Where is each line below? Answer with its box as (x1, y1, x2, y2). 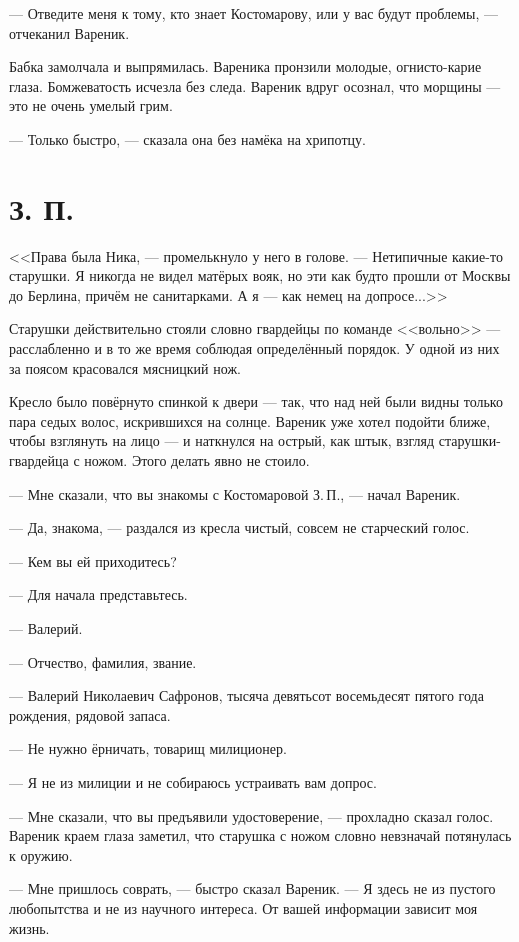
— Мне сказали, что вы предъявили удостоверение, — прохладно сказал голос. (9, 805, 494, 826)
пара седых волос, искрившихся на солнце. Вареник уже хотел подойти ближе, (9, 410, 491, 431)
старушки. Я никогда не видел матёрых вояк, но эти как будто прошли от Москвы (9, 265, 511, 286)
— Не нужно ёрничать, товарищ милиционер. (9, 738, 287, 759)
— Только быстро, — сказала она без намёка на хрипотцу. (9, 128, 366, 149)
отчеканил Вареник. (9, 22, 130, 43)
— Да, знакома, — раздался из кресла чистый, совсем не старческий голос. (9, 517, 470, 538)
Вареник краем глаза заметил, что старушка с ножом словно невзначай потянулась (9, 825, 512, 846)
